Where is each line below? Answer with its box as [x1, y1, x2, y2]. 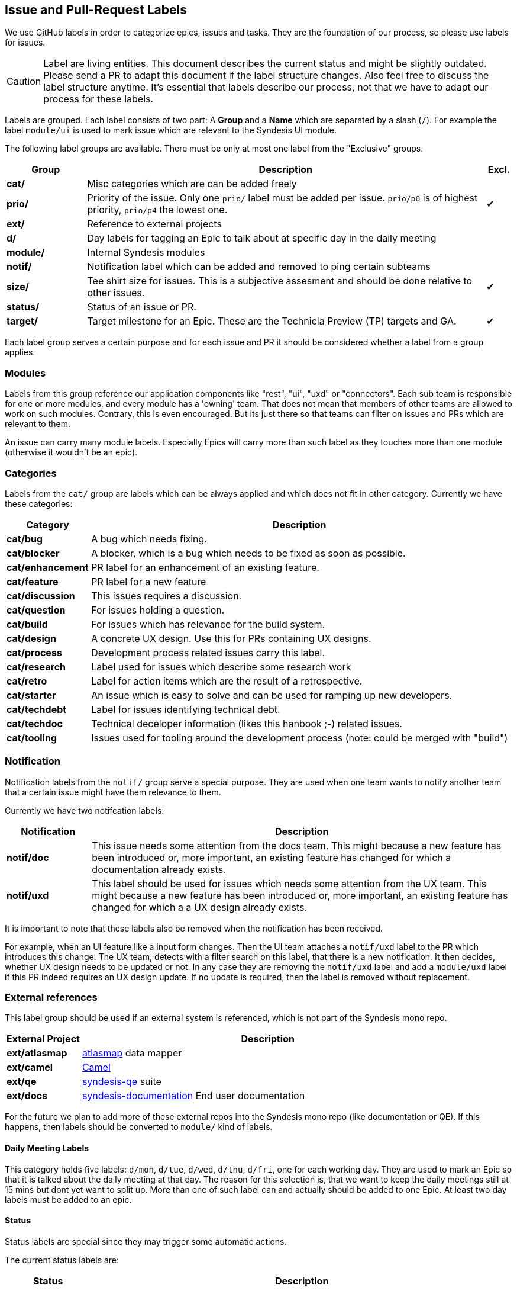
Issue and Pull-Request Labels [5, 2, 187, 17]
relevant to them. [5, 419, 71, 429]
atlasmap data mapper [82, 1047, 182, 1059]
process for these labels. [43, 93, 154, 105]
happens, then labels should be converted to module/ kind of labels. [5, 1122, 273, 1132]
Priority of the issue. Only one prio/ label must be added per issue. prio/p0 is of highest [87, 192, 478, 204]
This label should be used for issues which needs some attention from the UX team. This [92, 877, 487, 889]
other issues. [87, 287, 145, 299]
